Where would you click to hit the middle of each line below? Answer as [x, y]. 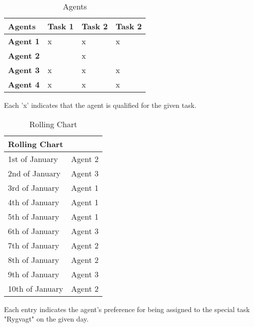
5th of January [34, 216]
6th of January [34, 231]
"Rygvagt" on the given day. [46, 319]
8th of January [34, 259]
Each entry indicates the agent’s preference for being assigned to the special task [127, 309]
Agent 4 [24, 84]
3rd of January [34, 187]
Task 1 [61, 26]
